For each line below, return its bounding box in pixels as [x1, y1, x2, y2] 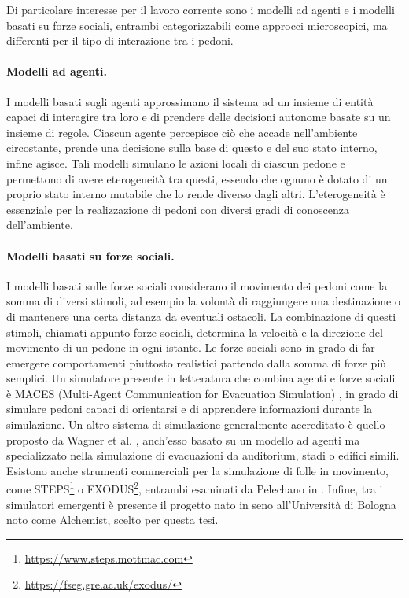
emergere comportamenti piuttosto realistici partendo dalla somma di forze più [6, 354, 387, 371]
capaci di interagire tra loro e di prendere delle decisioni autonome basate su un [6, 109, 391, 125]
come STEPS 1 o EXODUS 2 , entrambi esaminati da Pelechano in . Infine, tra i [6, 478, 383, 497]
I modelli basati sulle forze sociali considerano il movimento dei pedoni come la [6, 277, 388, 293]
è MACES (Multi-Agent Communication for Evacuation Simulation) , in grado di [6, 385, 399, 401]
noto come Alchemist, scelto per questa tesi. [6, 511, 219, 528]
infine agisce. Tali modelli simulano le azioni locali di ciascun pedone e [6, 154, 345, 171]
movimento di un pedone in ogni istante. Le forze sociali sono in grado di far [6, 339, 375, 356]
